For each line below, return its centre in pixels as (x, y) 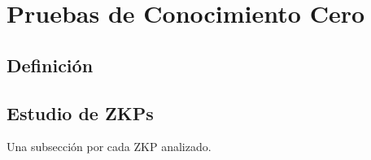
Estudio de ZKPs (80, 112)
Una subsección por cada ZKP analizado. (109, 147)
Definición (50, 65)
